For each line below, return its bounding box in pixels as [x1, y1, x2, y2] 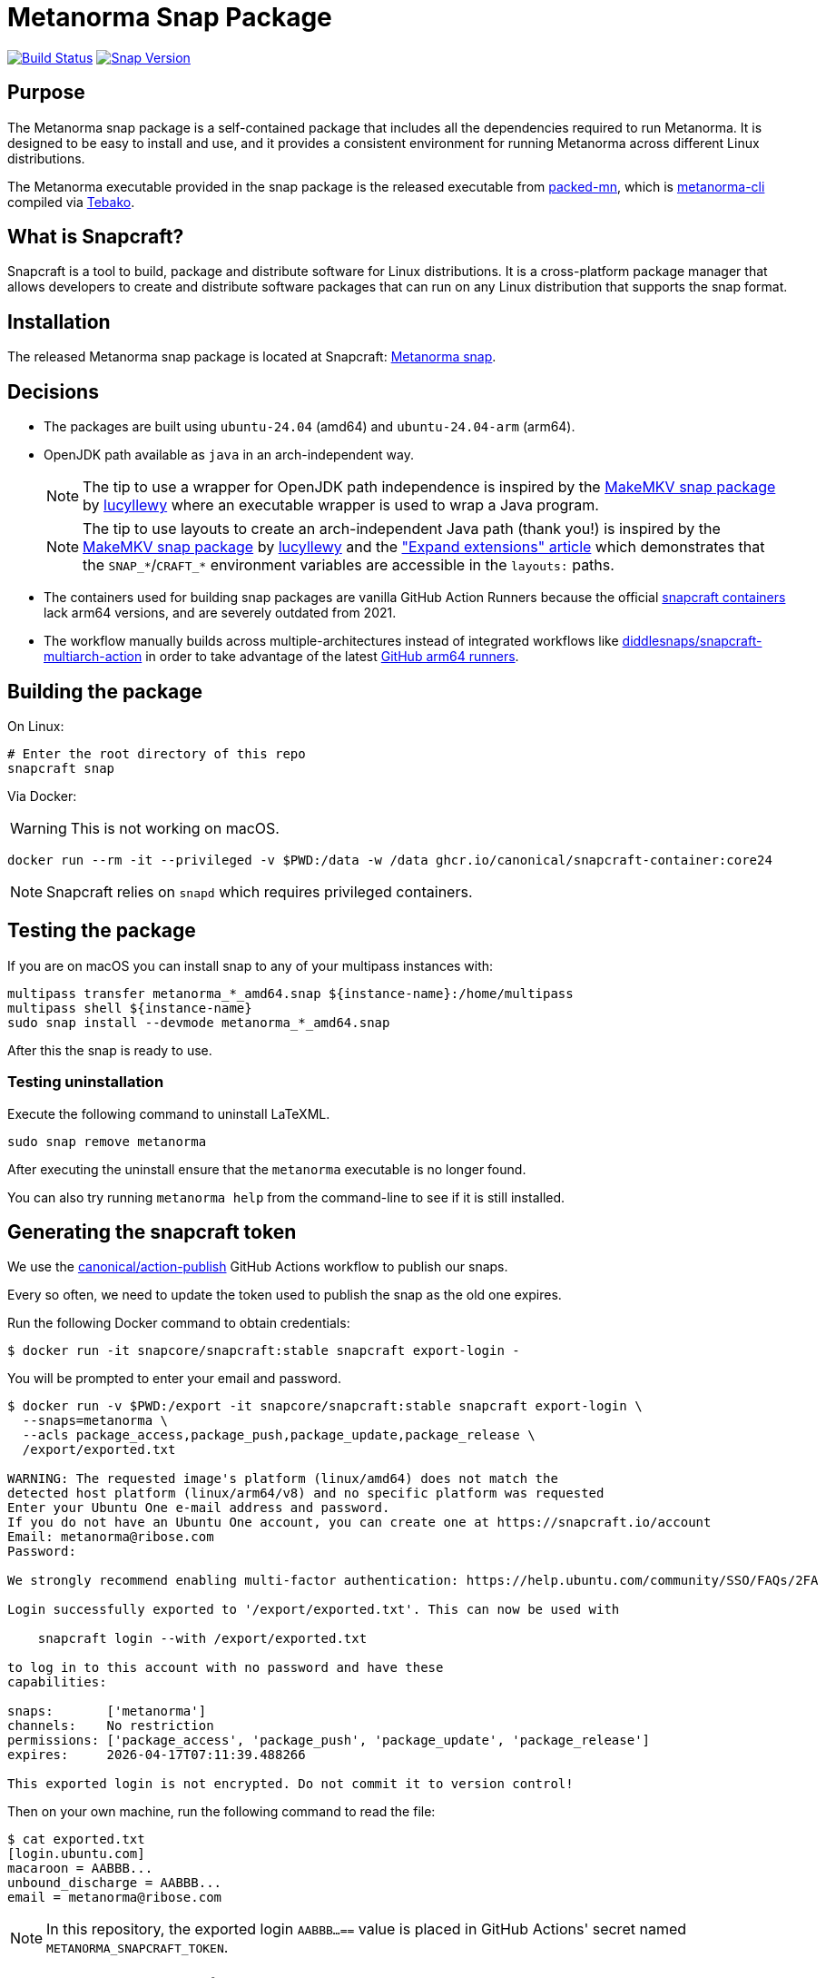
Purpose [7, 81, 85, 104]
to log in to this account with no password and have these [7, 1660, 444, 1676]
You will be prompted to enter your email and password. [7, 1370, 341, 1387]
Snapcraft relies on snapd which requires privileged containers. [46, 882, 473, 901]
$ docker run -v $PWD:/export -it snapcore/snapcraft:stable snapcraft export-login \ [7, 1399, 643, 1414]
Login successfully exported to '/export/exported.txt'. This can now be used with [7, 1602, 620, 1617]
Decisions [7, 380, 99, 403]
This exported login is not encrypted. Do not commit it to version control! [7, 1776, 574, 1792]
